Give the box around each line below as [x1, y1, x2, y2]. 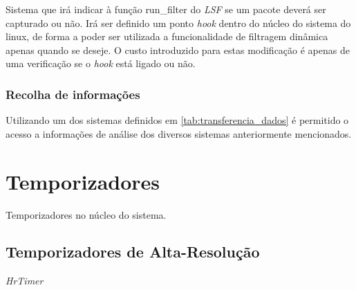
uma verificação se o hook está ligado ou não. [6, 56, 196, 71]
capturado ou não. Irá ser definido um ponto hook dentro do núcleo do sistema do [6, 15, 351, 30]
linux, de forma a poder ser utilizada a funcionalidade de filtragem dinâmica [6, 29, 328, 44]
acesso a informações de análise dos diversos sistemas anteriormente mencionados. [6, 126, 352, 141]
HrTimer [6, 273, 44, 288]
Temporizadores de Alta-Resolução [6, 241, 260, 262]
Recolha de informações [6, 85, 140, 102]
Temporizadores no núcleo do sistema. [6, 207, 167, 221]
